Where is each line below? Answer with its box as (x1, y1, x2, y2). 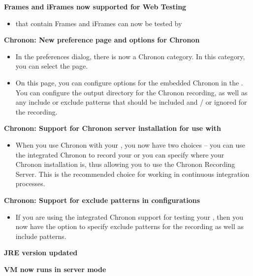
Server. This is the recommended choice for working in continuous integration (15, 168, 250, 179)
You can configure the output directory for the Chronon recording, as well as (15, 87, 248, 97)
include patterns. (15, 231, 66, 241)
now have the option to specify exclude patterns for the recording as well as (15, 221, 244, 232)
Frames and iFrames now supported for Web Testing (4, 1, 187, 11)
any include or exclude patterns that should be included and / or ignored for (15, 97, 247, 107)
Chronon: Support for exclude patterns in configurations (4, 195, 200, 205)
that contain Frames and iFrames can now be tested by (15, 18, 182, 28)
